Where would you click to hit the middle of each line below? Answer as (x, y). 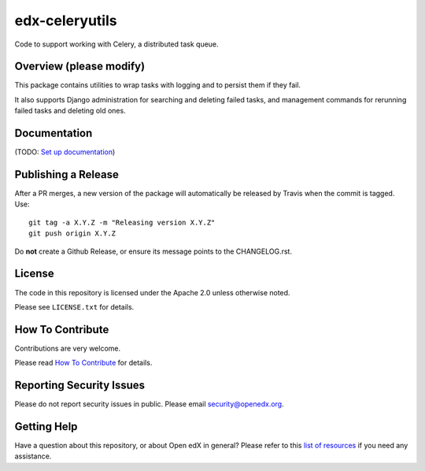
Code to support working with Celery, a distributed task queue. (117, 44)
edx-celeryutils (66, 20)
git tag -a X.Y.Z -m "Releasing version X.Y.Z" (122, 222)
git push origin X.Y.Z (72, 234)
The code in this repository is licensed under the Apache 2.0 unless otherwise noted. (152, 292)
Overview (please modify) (80, 67)
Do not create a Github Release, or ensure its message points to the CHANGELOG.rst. (153, 251)
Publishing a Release (67, 174)
